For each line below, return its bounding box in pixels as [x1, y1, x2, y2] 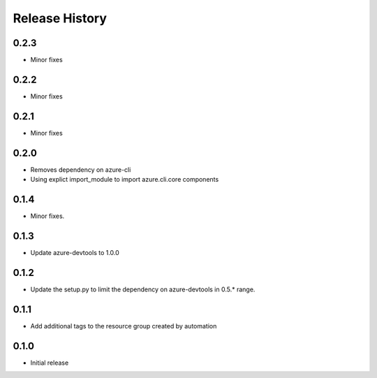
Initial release [30, 358, 69, 367]
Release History [13, 10, 108, 26]
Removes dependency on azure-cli [30, 165, 131, 174]
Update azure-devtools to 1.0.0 [30, 248, 120, 256]
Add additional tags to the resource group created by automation [30, 321, 217, 330]
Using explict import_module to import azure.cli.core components [30, 175, 219, 184]
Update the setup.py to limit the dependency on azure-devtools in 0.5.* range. [30, 285, 256, 293]
